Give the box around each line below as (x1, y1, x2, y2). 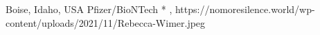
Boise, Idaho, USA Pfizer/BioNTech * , (6, 2, 172, 16)
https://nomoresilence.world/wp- (175, 2, 315, 16)
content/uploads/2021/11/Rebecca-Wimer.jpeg (6, 15, 206, 30)
